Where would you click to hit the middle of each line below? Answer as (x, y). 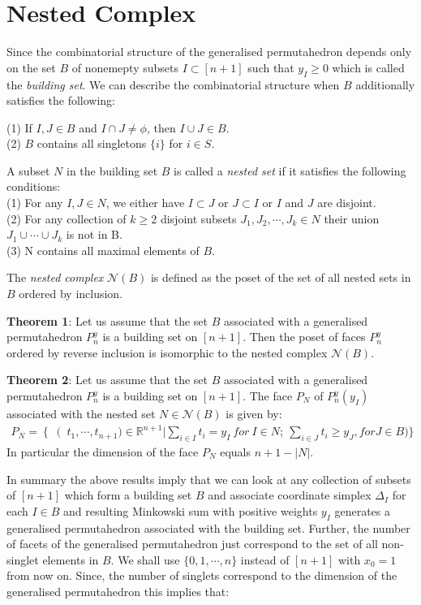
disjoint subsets (198, 218)
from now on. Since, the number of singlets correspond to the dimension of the (202, 575)
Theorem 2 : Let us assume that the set (107, 380)
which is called (368, 67)
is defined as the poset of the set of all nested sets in (281, 277)
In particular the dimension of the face (103, 451)
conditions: (34, 186)
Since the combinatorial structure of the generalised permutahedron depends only (209, 52)
